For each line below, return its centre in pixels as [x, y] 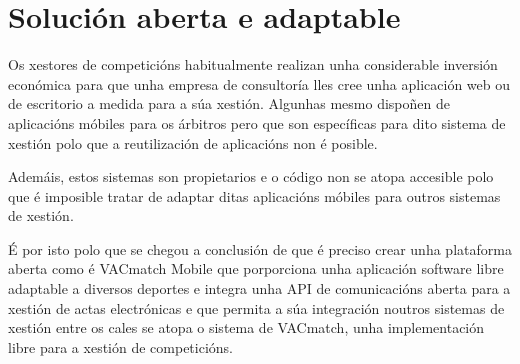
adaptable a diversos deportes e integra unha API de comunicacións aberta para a [259, 288]
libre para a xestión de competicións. [121, 346]
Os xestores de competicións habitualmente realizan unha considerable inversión [253, 64]
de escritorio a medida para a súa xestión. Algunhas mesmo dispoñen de [229, 103]
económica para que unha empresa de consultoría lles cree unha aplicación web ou [259, 83]
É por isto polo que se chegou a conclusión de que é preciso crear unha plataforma [260, 248]
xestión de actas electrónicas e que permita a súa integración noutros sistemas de [256, 307]
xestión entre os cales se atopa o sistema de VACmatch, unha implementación [246, 327]
